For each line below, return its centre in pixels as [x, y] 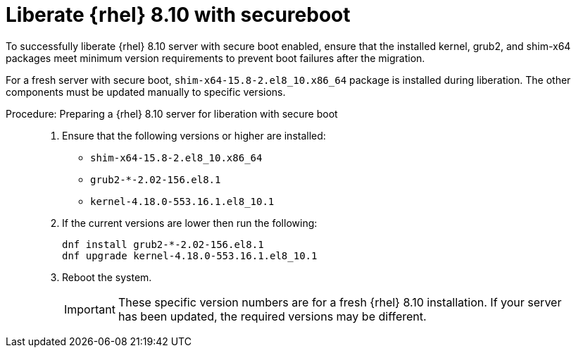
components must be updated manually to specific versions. [146, 92]
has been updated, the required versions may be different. [272, 316]
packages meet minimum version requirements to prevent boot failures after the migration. [215, 58]
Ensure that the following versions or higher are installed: [194, 135]
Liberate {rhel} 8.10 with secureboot [178, 15]
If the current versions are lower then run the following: [190, 223]
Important [90, 309]
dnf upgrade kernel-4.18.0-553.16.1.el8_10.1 [190, 255]
